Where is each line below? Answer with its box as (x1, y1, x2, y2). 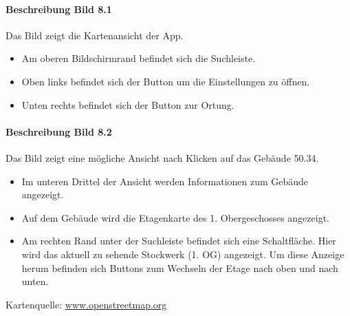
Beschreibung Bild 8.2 (6, 124, 112, 138)
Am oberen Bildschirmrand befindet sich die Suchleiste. (21, 51, 256, 65)
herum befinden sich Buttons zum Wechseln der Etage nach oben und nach (21, 260, 338, 275)
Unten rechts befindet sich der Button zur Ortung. (21, 97, 234, 112)
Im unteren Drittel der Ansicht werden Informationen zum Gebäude (21, 173, 309, 188)
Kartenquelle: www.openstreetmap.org (6, 297, 167, 311)
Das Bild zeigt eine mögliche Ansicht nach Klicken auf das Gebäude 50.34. (6, 150, 319, 165)
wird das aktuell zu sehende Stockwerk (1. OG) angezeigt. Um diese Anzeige (21, 246, 344, 261)
